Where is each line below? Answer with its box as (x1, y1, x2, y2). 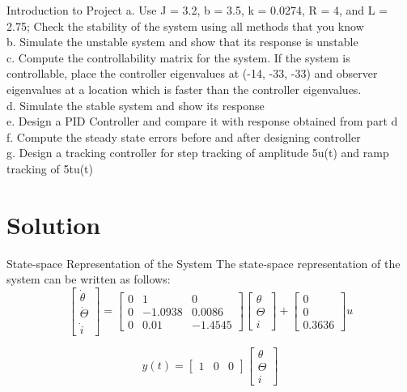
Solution (6, 207, 101, 241)
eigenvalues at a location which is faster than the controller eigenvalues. (6, 80, 362, 97)
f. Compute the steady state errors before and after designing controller (6, 128, 361, 145)
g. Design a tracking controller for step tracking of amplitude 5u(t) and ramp (6, 144, 389, 161)
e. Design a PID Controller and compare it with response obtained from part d (6, 113, 398, 130)
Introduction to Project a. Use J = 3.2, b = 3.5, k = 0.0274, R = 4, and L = (6, 2, 388, 18)
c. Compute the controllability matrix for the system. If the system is (6, 49, 350, 66)
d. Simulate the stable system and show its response (6, 96, 265, 113)
